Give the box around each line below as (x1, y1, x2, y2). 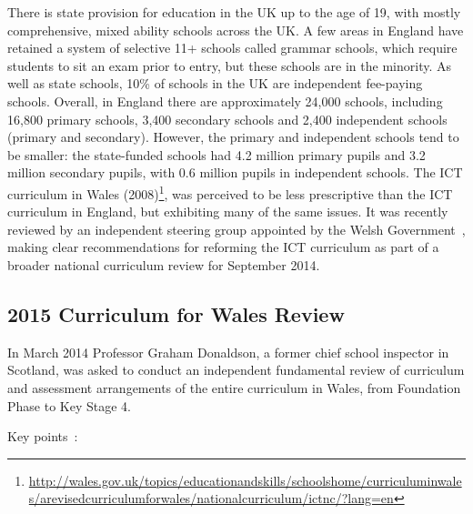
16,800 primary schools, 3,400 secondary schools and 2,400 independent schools (7, 109, 448, 128)
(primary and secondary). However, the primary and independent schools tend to (7, 127, 459, 146)
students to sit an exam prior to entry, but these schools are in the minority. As (7, 55, 451, 75)
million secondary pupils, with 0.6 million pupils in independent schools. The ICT (7, 163, 463, 182)
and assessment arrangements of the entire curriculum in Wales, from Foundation (7, 378, 461, 397)
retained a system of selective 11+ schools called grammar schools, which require (7, 38, 458, 57)
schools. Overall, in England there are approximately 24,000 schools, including (7, 91, 443, 110)
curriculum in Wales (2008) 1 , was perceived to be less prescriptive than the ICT (7, 181, 453, 203)
